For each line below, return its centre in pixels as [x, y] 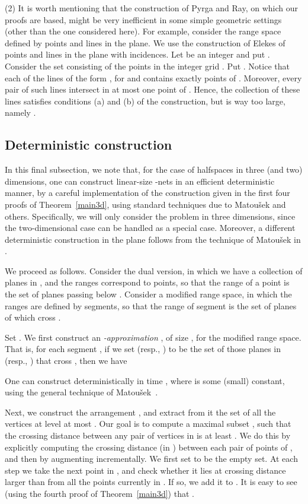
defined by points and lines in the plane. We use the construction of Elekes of [145, 42]
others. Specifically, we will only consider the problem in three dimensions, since [150, 216]
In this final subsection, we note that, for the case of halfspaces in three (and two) [154, 169]
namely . [20, 112]
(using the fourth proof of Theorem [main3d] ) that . [100, 493]
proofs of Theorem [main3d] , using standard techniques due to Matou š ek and [145, 204]
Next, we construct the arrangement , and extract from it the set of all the [140, 412]
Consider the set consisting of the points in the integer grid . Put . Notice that [147, 66]
